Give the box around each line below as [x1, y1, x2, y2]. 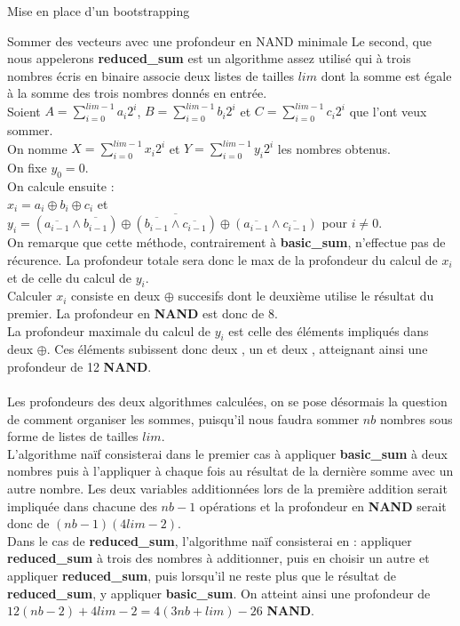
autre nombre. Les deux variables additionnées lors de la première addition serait [7, 479, 448, 498]
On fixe [7, 158, 47, 177]
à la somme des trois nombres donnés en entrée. [7, 84, 267, 102]
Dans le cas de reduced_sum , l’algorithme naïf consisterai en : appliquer [7, 531, 412, 550]
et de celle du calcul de [7, 268, 131, 286]
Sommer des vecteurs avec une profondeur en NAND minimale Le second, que [7, 31, 432, 50]
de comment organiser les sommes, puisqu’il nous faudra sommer [7, 409, 360, 428]
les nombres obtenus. [277, 139, 391, 157]
